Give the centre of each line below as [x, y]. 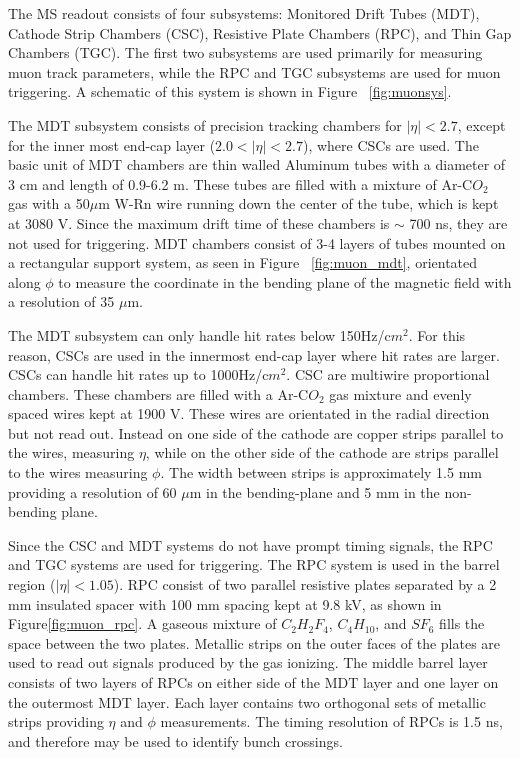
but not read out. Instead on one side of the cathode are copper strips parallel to [256, 432]
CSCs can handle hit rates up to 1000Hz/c [138, 374]
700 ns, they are [458, 222]
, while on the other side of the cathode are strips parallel [322, 452]
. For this [437, 334]
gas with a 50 [49, 203]
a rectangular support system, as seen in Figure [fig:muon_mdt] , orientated [243, 262]
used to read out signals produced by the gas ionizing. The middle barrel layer [248, 662]
